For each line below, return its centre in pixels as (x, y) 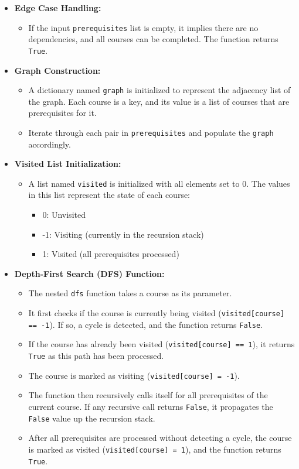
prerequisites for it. (62, 113)
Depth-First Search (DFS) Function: (89, 273)
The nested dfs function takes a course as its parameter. (130, 293)
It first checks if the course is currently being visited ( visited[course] (157, 313)
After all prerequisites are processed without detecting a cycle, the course (160, 438)
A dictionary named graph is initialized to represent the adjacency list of (159, 90)
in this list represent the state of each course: (109, 195)
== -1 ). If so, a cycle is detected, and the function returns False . (145, 324)
